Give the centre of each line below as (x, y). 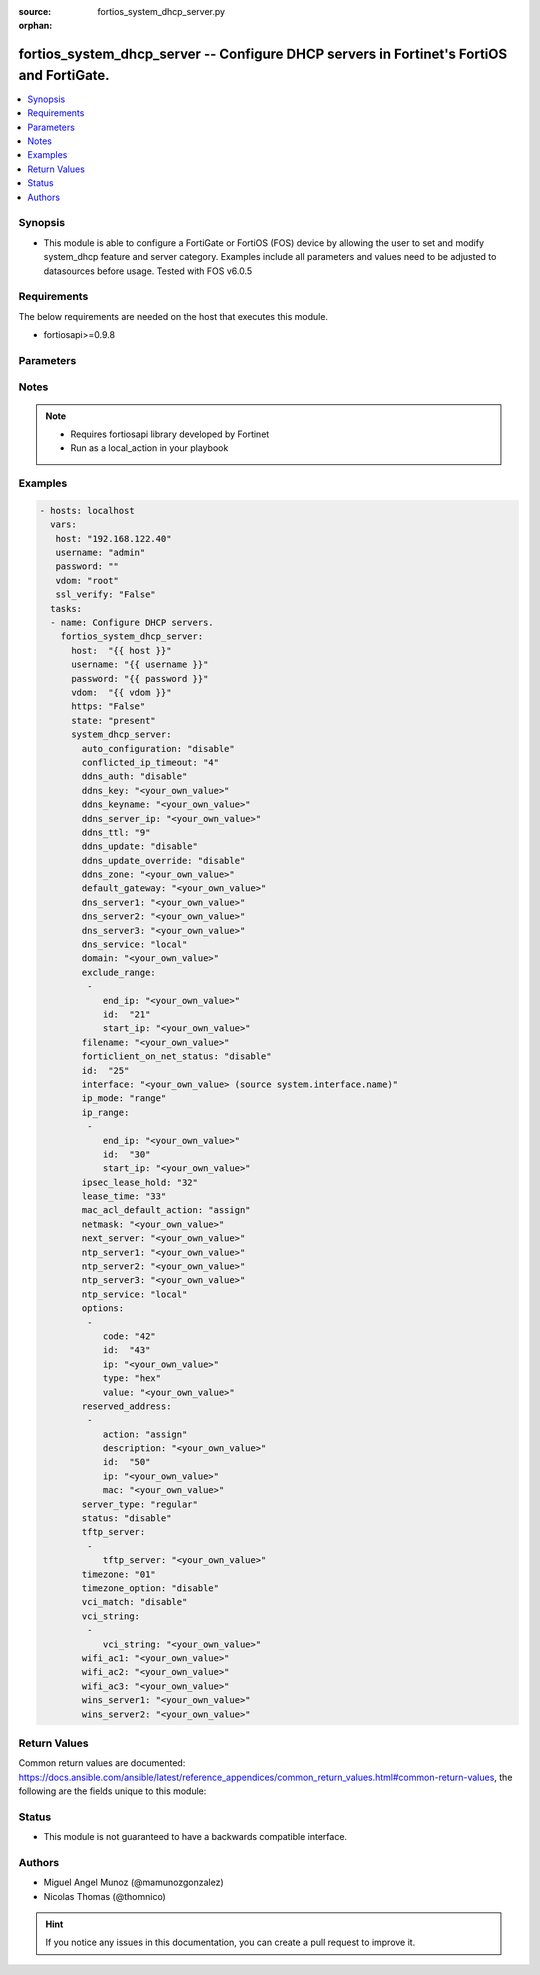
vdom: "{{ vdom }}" (121, 692)
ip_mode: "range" (124, 1098)
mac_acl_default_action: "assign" (166, 1210)
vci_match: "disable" (134, 1602)
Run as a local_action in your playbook (149, 448)
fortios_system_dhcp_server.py (161, 11)
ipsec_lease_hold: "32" (140, 1182)
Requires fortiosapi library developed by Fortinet (170, 434)
